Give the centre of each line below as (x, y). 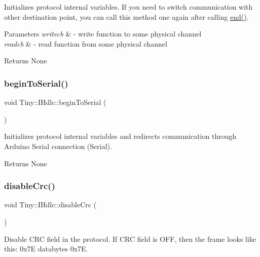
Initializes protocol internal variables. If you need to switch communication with (128, 7)
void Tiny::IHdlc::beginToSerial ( (55, 102)
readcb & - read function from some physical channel (86, 43)
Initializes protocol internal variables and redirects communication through (120, 136)
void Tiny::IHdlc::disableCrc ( (50, 205)
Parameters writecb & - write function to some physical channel (103, 34)
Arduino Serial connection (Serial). (58, 146)
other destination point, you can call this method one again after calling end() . (126, 16)
